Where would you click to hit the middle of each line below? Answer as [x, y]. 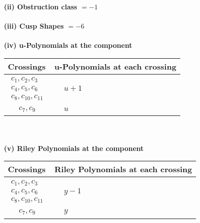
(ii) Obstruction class [41, 6]
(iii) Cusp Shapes [34, 26]
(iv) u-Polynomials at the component [68, 45]
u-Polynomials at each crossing [115, 66]
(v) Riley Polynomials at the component [74, 148]
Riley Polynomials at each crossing [123, 169]
